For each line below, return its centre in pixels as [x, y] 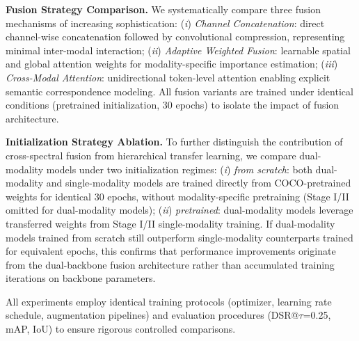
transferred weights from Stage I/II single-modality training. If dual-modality [170, 223]
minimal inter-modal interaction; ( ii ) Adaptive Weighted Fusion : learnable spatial [178, 50]
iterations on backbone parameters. [81, 278]
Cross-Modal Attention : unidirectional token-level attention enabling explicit [168, 77]
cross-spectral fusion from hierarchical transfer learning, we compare [151, 155]
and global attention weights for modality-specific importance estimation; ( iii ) [172, 64]
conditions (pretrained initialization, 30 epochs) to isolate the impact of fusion [173, 105]
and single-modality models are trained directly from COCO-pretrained [199, 183]
